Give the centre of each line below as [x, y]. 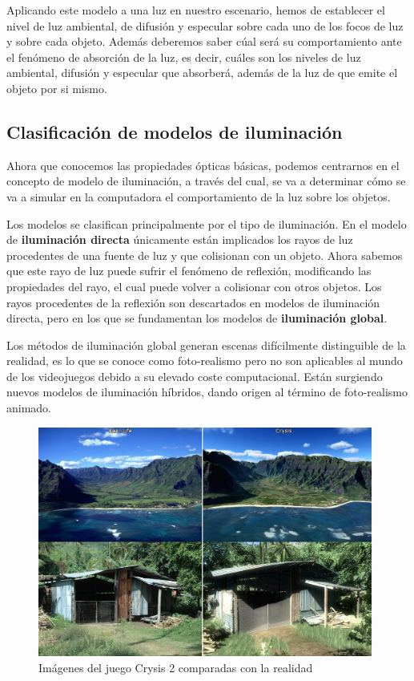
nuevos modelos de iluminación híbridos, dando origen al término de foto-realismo [207, 392]
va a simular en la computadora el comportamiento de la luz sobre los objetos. [199, 196]
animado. [29, 408]
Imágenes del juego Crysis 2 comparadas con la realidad [176, 667]
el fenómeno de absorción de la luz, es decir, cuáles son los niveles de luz [184, 57]
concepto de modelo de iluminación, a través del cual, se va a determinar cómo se [206, 181]
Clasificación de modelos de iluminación [175, 131]
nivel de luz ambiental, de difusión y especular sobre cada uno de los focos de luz [205, 25]
